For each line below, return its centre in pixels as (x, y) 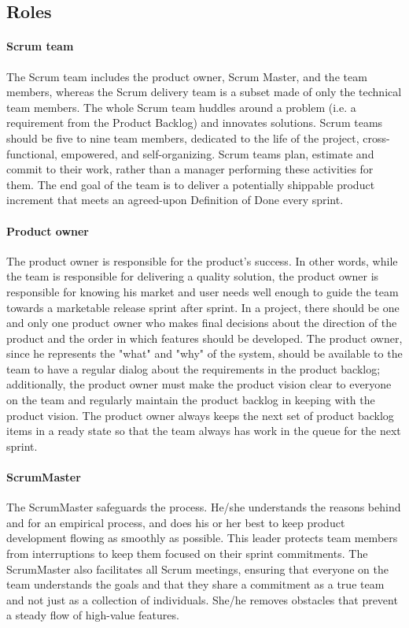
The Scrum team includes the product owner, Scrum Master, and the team (187, 76)
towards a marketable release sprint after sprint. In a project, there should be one (203, 307)
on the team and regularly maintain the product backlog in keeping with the (191, 400)
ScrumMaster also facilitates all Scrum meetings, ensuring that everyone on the (197, 569)
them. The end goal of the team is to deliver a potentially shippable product (191, 184)
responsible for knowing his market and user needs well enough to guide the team (203, 291)
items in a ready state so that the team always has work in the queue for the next (204, 431)
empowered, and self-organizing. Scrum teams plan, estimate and (217, 153)
